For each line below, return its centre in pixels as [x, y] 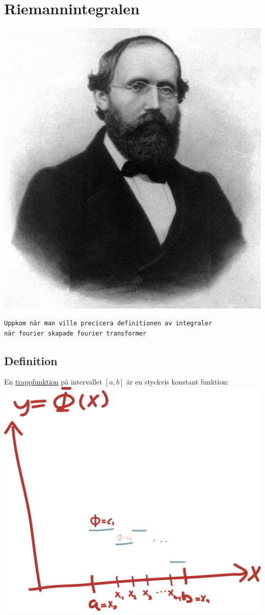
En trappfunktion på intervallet [53, 382]
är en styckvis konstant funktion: [178, 382]
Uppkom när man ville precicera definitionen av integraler [108, 324]
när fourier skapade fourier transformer [75, 333]
